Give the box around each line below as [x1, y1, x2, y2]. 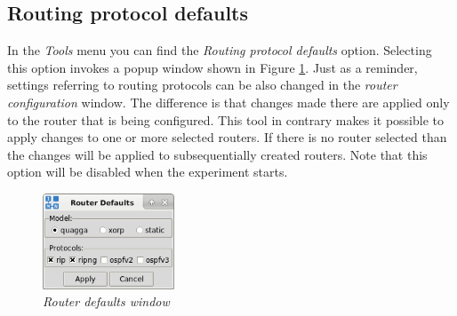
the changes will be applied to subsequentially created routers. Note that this [7, 145, 428, 163]
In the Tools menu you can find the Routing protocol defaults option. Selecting [7, 41, 432, 59]
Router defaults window [43, 292, 170, 311]
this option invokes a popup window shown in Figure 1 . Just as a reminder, [7, 58, 418, 76]
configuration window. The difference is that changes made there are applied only [7, 92, 450, 111]
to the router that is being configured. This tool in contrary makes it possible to [7, 110, 444, 129]
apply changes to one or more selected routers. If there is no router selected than [7, 128, 447, 146]
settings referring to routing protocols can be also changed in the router [7, 75, 397, 94]
